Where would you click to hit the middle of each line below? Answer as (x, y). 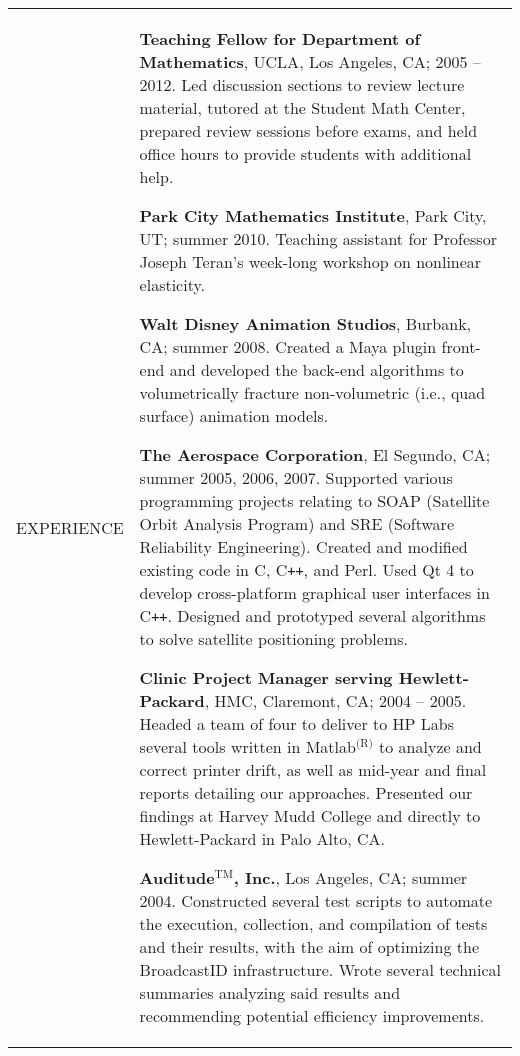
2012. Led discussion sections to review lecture (302, 84)
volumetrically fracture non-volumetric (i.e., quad (312, 392)
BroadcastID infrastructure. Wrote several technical (320, 969)
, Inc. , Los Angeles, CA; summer (350, 877)
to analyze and (430, 746)
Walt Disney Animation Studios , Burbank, (305, 323)
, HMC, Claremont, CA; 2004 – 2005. (335, 700)
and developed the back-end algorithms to (316, 369)
